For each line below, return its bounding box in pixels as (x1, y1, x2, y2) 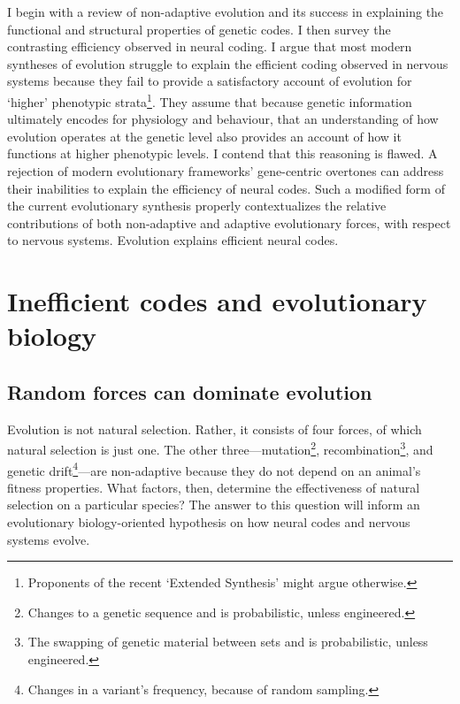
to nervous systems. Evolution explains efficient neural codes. (7, 231, 339, 249)
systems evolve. (7, 530, 90, 548)
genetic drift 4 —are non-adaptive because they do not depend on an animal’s (7, 458, 421, 479)
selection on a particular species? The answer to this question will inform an (7, 495, 420, 514)
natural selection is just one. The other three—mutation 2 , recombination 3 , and (7, 438, 433, 458)
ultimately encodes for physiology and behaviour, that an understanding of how (7, 110, 439, 128)
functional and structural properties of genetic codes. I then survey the (7, 19, 391, 38)
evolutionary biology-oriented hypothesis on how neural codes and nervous (7, 513, 410, 532)
